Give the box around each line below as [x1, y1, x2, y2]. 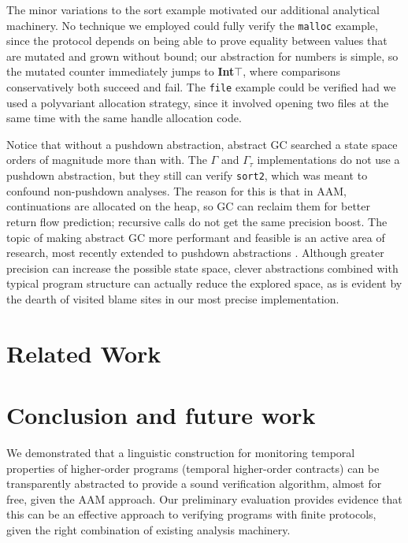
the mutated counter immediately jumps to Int [6, 63, 235, 80]
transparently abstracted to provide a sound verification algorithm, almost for [6, 475, 382, 492]
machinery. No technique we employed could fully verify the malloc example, [6, 17, 378, 33]
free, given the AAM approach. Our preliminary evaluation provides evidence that [6, 490, 402, 507]
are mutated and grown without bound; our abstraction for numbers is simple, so [6, 47, 399, 64]
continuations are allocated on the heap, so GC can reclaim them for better [6, 198, 370, 214]
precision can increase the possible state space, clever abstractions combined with [6, 259, 399, 276]
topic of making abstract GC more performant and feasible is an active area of [6, 229, 385, 245]
